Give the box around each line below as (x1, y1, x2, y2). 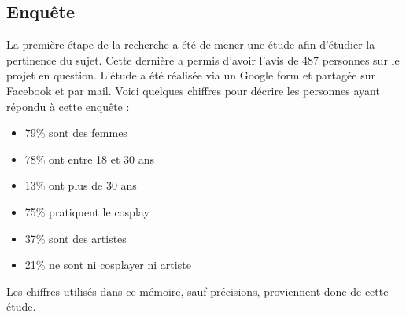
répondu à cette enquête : (6, 98, 130, 114)
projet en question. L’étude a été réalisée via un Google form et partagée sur (6, 67, 375, 83)
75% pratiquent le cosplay (24, 203, 149, 219)
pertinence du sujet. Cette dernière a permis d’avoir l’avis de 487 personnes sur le (6, 51, 400, 68)
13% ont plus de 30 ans (24, 177, 137, 194)
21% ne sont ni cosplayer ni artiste (24, 256, 191, 273)
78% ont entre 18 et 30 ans (24, 150, 154, 167)
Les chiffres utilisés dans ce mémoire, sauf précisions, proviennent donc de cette (6, 282, 389, 299)
